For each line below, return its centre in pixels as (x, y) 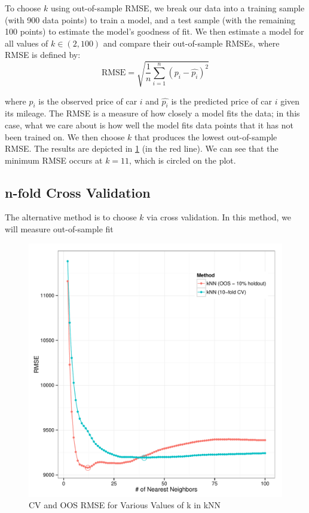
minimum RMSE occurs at (54, 160)
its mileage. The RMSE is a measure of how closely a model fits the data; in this (152, 113)
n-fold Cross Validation (78, 192)
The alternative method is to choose (71, 217)
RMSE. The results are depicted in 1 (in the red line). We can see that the (142, 148)
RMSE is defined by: (43, 55)
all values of (27, 43)
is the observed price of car (88, 101)
